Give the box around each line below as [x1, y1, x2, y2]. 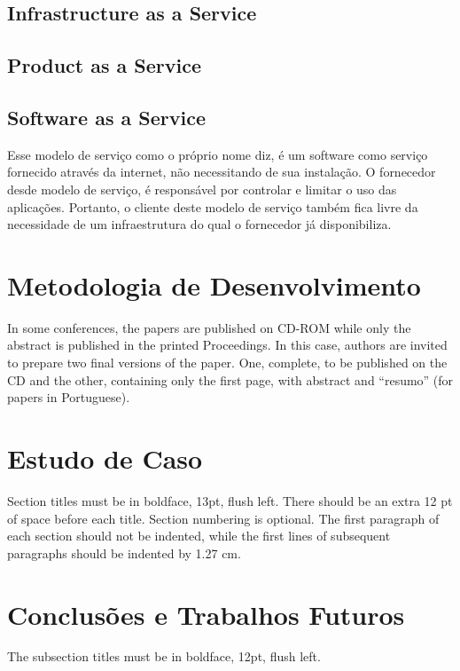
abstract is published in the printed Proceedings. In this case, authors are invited [7, 335, 448, 354]
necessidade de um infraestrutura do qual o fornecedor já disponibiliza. [7, 215, 392, 233]
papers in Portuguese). [7, 388, 130, 407]
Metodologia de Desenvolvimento [7, 266, 421, 303]
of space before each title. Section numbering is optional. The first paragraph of [7, 509, 440, 527]
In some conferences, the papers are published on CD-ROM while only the [7, 318, 411, 336]
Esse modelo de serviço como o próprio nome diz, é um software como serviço [7, 145, 428, 163]
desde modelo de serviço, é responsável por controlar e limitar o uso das [7, 179, 397, 198]
